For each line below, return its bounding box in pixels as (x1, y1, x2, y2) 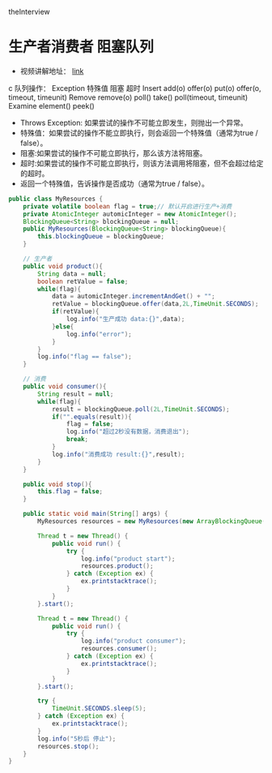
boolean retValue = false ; (37, 277, 129, 286)
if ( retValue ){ (51, 307, 100, 316)
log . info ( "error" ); (66, 330, 132, 338)
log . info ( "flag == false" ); (37, 353, 132, 361)
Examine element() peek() (8, 101, 95, 110)
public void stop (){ (23, 480, 92, 488)
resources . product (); (80, 562, 154, 570)
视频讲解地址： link (19, 66, 84, 75)
